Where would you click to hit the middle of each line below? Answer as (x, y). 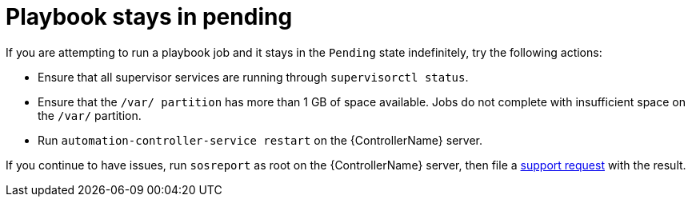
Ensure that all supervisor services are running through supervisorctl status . (253, 77)
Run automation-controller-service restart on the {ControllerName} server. (260, 140)
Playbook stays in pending (149, 17)
